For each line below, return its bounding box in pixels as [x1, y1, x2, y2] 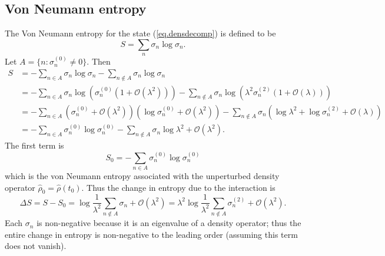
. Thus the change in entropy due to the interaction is [81, 181, 276, 193]
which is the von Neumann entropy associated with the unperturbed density [5, 169, 280, 181]
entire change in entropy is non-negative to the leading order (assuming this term [5, 228, 298, 240]
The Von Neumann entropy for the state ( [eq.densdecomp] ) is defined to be [5, 27, 276, 39]
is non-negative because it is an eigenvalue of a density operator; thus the [36, 217, 301, 229]
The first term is [5, 139, 64, 151]
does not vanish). [5, 240, 67, 252]
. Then [87, 55, 111, 68]
